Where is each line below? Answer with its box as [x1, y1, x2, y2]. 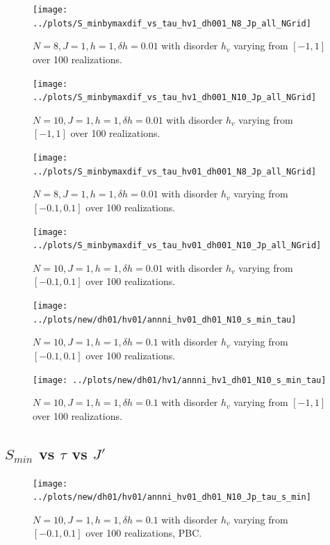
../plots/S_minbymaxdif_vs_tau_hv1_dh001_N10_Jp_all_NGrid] [33, 92, 317, 103]
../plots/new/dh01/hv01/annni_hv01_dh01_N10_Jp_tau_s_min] [33, 492, 311, 503]
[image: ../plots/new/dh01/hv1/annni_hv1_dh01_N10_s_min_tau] [33, 375, 327, 385]
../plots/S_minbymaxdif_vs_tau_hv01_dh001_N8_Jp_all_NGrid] [33, 166, 317, 177]
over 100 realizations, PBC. [85, 526, 202, 540]
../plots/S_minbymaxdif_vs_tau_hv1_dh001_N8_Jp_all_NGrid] [33, 18, 311, 29]
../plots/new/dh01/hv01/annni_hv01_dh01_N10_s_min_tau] [33, 314, 297, 325]
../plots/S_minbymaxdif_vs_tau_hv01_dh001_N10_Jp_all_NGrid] [33, 241, 322, 251]
